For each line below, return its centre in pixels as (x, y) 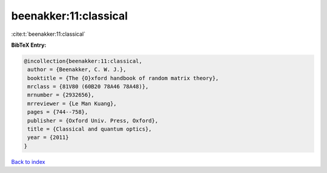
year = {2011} (48, 137)
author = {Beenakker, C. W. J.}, (77, 70)
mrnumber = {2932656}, (61, 95)
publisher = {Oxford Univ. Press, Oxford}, (93, 120)
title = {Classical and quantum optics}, (90, 129)
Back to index (28, 161)
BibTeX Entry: (29, 45)
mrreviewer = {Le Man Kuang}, (72, 103)
